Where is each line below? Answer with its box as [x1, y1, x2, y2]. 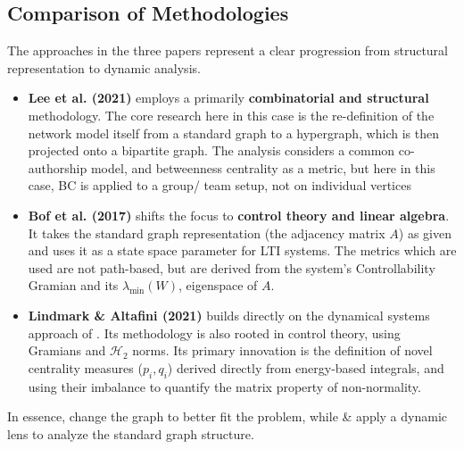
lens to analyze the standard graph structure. [7, 424, 254, 443]
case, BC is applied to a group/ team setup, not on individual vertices [28, 176, 411, 195]
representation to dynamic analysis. [7, 58, 201, 77]
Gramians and [28, 341, 106, 360]
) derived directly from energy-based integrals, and [167, 358, 444, 377]
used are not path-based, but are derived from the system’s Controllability [28, 258, 435, 277]
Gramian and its [28, 276, 119, 295]
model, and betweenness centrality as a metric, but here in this [90, 158, 435, 177]
